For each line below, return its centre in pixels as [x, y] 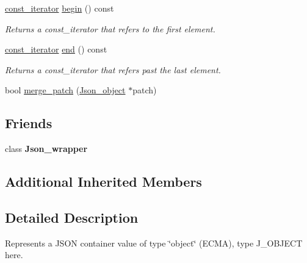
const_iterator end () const [56, 49]
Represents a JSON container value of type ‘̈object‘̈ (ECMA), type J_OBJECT [154, 243]
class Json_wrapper [46, 149]
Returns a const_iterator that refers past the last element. [113, 69]
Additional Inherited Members [103, 182]
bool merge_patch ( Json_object [65, 90]
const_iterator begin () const [60, 8]
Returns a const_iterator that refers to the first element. [110, 28]
